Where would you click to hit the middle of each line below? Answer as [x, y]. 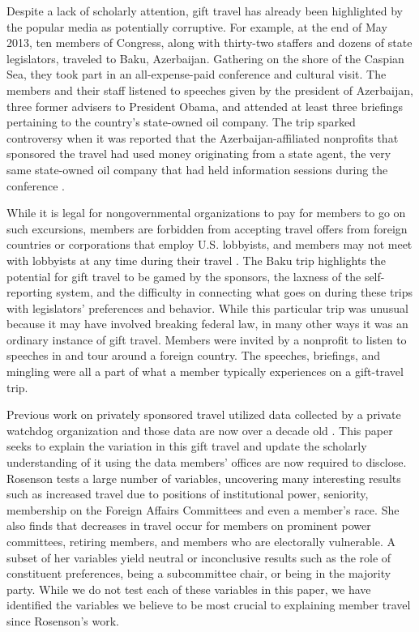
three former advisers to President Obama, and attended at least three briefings [205, 106]
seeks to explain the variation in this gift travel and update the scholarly [187, 446]
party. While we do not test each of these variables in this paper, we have [189, 589]
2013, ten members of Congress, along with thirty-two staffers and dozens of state [209, 43]
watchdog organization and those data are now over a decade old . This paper [200, 430]
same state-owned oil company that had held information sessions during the [197, 169]
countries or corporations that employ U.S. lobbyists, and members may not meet [209, 244]
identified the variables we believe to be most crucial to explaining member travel [209, 605]
